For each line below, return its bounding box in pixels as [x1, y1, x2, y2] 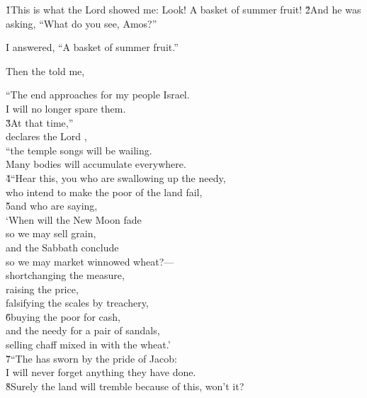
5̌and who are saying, [6, 198, 98, 213]
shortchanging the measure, [6, 268, 125, 283]
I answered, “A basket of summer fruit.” [6, 40, 179, 55]
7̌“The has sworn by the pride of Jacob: [6, 351, 177, 365]
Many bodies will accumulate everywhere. [6, 157, 186, 171]
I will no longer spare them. [6, 101, 126, 115]
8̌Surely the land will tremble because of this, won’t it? [6, 378, 244, 393]
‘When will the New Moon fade [6, 212, 142, 227]
